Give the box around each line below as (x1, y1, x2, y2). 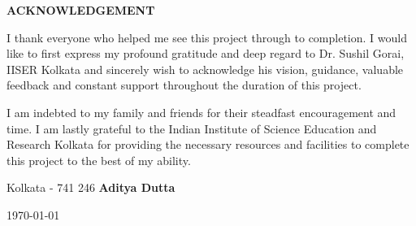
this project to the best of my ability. (6, 151, 191, 168)
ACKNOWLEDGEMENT (6, 2, 155, 18)
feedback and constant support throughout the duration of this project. (6, 76, 362, 93)
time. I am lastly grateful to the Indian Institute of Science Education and (6, 120, 377, 137)
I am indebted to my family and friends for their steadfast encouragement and (6, 103, 396, 120)
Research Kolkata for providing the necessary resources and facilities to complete (6, 136, 409, 153)
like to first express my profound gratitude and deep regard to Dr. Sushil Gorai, (6, 45, 405, 62)
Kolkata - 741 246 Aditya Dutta (6, 179, 175, 196)
